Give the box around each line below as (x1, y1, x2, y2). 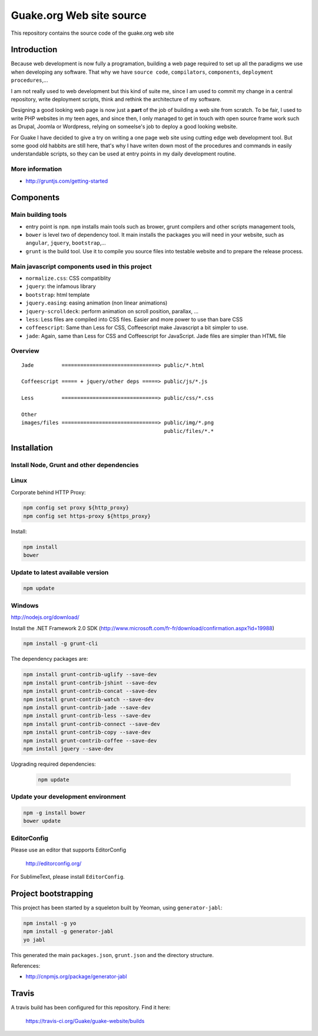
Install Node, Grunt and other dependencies (11, 461, 139, 469)
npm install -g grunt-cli (23, 640, 98, 647)
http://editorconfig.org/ (25, 860, 82, 867)
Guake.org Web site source (11, 9, 147, 22)
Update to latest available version (11, 568, 109, 577)
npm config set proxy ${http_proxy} (23, 504, 130, 511)
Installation (11, 442, 53, 453)
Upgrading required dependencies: (11, 760, 97, 767)
